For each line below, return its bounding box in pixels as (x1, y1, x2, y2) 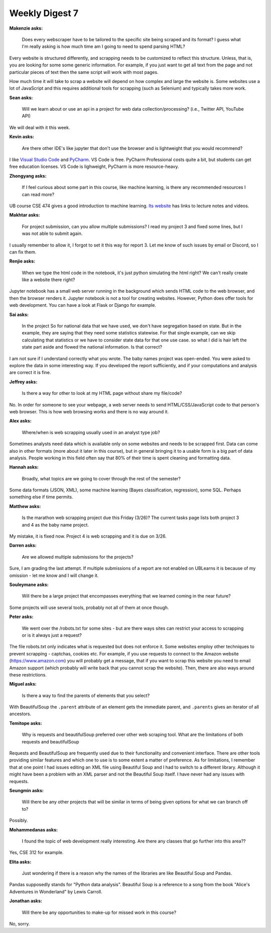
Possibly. (9, 817, 28, 823)
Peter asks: (9, 614, 34, 620)
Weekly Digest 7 (9, 8, 79, 19)
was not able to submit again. (22, 230, 83, 236)
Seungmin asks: (9, 787, 44, 793)
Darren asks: (9, 542, 37, 548)
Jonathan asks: (9, 898, 43, 904)
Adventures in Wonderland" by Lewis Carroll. (9, 888, 102, 895)
